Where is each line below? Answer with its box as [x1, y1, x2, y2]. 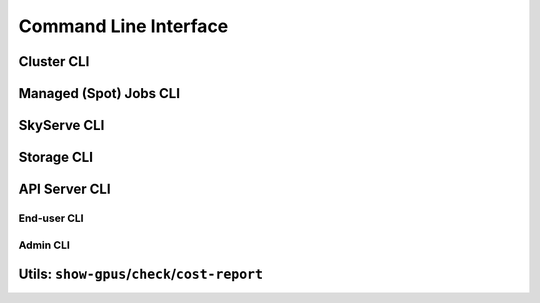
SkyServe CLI [18, 117, 105, 134]
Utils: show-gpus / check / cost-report [18, 266, 264, 283]
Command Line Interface [18, 15, 229, 37]
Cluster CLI [18, 53, 90, 70]
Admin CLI [18, 238, 70, 252]
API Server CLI [18, 181, 111, 198]
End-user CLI [18, 211, 84, 225]
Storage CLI [18, 149, 94, 166]
